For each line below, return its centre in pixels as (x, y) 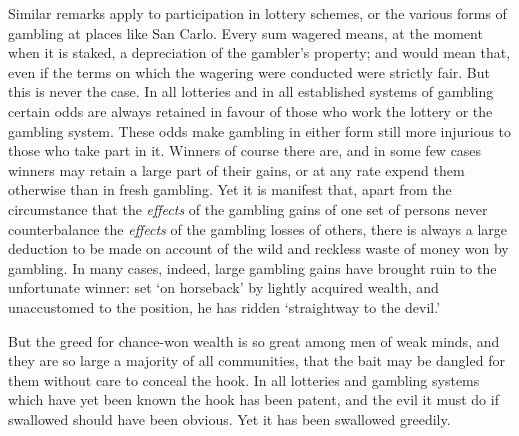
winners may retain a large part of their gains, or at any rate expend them (236, 169)
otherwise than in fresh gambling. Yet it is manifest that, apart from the (230, 189)
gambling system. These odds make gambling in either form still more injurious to (260, 130)
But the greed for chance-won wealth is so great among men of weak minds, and (254, 340)
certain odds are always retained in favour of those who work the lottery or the (250, 110)
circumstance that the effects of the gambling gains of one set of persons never (248, 208)
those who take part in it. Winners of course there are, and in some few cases (245, 150)
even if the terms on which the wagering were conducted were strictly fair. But (249, 71)
